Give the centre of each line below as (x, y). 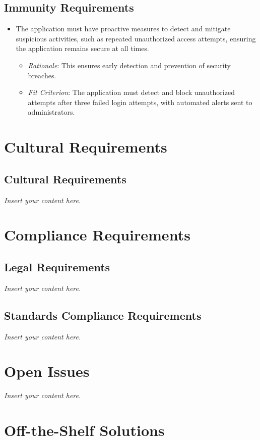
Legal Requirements (57, 266)
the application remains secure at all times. (82, 48)
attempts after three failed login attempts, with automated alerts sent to (140, 102)
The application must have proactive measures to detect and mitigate (123, 29)
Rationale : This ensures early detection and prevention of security (129, 65)
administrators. (51, 112)
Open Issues (47, 371)
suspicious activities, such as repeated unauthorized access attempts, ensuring (136, 38)
